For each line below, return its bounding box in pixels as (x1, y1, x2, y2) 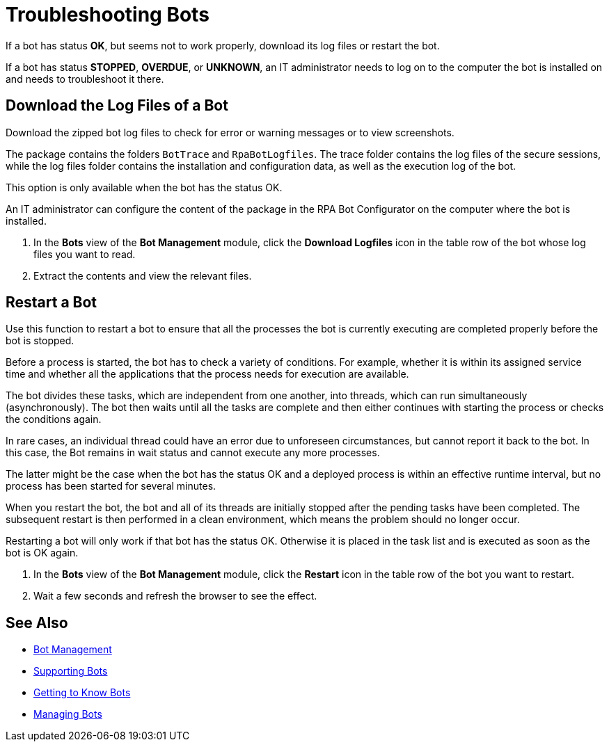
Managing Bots (33, 708, 102, 721)
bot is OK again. (6, 547, 79, 559)
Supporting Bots (33, 665, 108, 677)
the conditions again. (6, 413, 102, 426)
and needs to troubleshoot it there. (6, 72, 164, 85)
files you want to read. (33, 248, 136, 260)
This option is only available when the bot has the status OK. (6, 181, 283, 193)
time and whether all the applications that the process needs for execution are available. (6, 368, 409, 380)
